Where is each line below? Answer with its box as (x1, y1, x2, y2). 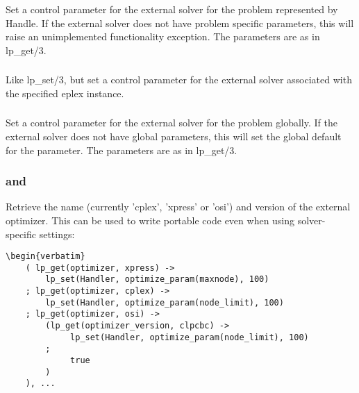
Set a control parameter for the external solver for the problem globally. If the (6, 115, 337, 130)
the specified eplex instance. (6, 85, 124, 100)
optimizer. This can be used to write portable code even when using (6, 212, 295, 227)
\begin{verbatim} (6, 251, 85, 262)
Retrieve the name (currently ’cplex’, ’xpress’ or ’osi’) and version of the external (6, 199, 351, 214)
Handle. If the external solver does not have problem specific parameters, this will (6, 15, 354, 30)
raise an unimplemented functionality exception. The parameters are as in (6, 29, 320, 44)
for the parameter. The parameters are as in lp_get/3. (6, 142, 237, 157)
